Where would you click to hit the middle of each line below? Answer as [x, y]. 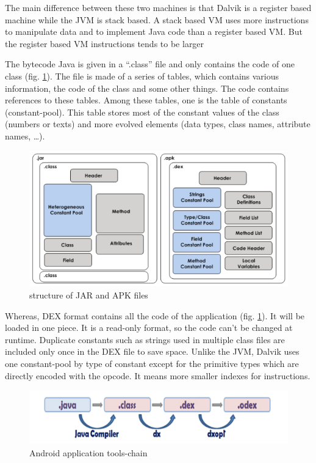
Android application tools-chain [88, 452]
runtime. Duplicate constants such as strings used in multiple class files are [145, 339]
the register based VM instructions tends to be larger [105, 43]
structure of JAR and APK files [89, 295]
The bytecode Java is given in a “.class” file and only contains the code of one [150, 64]
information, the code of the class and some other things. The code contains [147, 88]
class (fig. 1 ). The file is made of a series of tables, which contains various [142, 76]
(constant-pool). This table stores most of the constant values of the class [142, 112]
